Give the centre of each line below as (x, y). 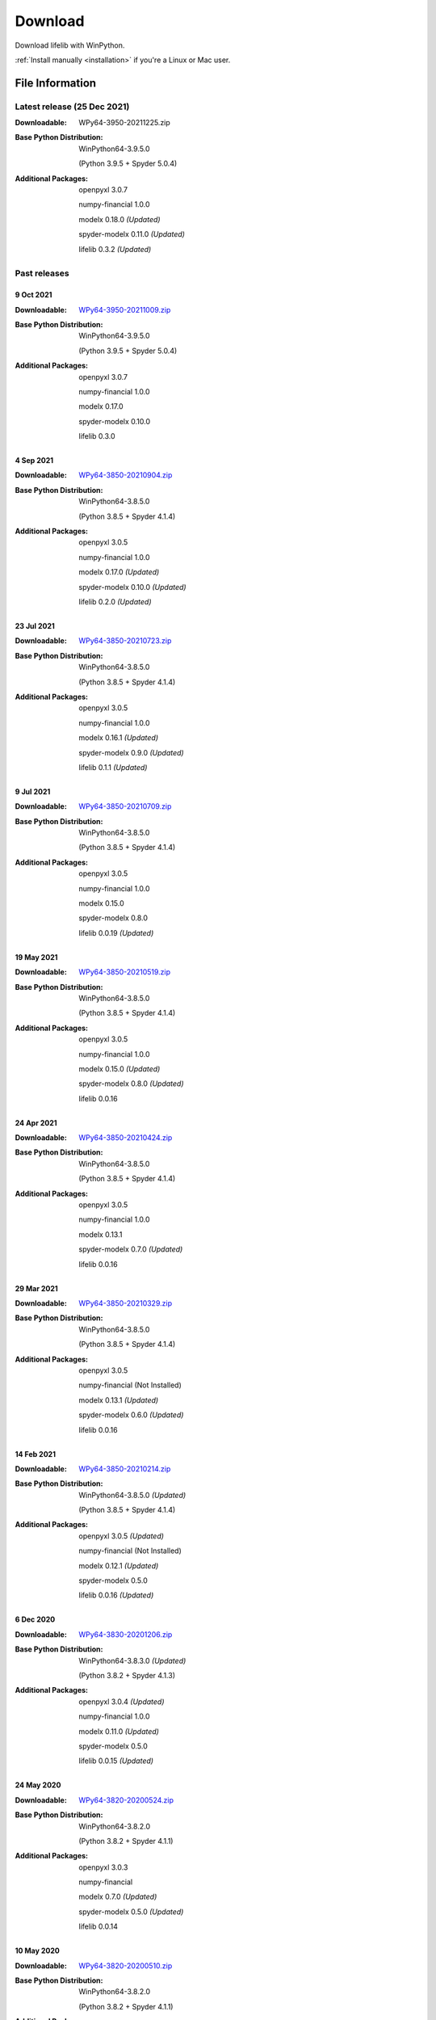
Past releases (42, 273)
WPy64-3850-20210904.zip (126, 475)
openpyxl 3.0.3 (103, 1867)
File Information (56, 83)
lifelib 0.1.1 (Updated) (113, 767)
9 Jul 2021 (33, 791)
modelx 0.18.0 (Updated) (119, 219)
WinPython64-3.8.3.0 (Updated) (132, 1660)
